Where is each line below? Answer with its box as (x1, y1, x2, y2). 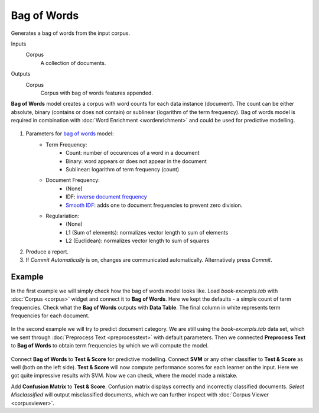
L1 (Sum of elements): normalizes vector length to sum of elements (66, 229, 229, 236)
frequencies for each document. (11, 312, 90, 319)
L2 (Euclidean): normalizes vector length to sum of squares (66, 237, 210, 245)
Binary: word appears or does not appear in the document (66, 157, 207, 165)
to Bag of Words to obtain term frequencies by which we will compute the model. (11, 342, 209, 349)
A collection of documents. (40, 59, 106, 66)
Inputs (11, 40, 27, 47)
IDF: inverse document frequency (66, 193, 147, 200)
